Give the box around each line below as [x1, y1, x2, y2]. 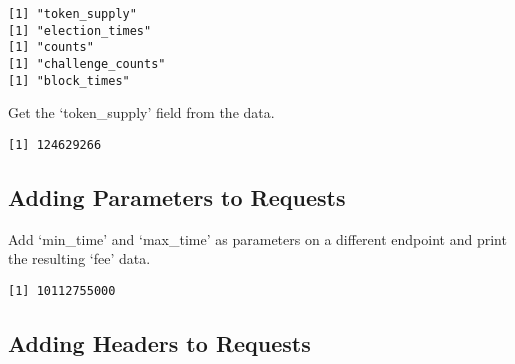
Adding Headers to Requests [8, 327, 311, 358]
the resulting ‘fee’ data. [8, 248, 151, 269]
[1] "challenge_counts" [8, 56, 166, 71]
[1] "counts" [8, 40, 94, 55]
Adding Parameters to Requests [8, 181, 346, 212]
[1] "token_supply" [8, 7, 137, 21]
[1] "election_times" [8, 23, 152, 38]
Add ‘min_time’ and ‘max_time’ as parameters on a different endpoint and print [8, 228, 507, 249]
